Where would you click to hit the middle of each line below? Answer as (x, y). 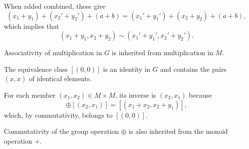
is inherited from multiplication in (163, 53)
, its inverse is (136, 95)
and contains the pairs (193, 69)
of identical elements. (60, 78)
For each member (30, 95)
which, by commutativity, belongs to (58, 115)
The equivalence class (36, 69)
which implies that (32, 26)
